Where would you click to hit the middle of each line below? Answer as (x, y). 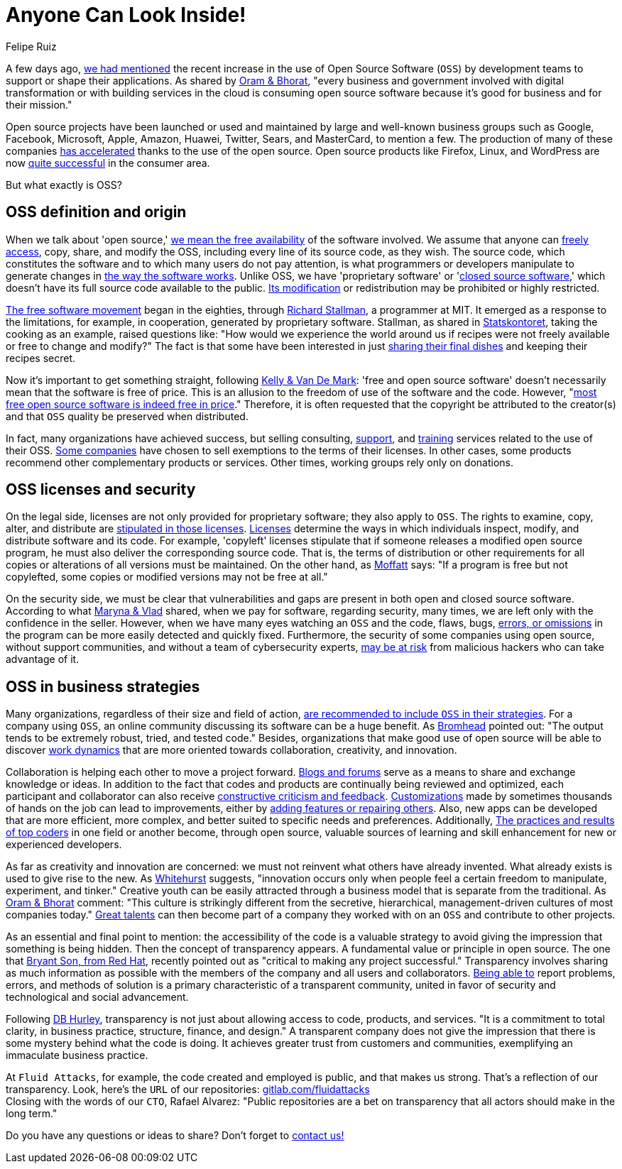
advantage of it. (43, 659)
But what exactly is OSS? (64, 185)
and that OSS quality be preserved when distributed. (127, 416)
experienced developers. (64, 845)
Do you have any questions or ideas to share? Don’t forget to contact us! (175, 1136)
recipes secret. (41, 358)
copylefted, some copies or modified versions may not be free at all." (167, 577)
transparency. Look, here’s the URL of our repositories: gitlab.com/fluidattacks (188, 1090)
